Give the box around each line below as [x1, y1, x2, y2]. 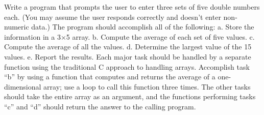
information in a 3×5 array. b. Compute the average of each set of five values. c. [4, 31, 255, 42]
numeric [4, 21, 29, 32]
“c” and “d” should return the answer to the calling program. [4, 101, 196, 111]
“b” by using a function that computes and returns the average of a [4, 71, 215, 82]
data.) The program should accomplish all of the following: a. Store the [31, 21, 254, 32]
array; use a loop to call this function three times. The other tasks [43, 81, 251, 92]
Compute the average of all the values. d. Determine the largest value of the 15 [4, 41, 252, 52]
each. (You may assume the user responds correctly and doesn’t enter [4, 11, 221, 22]
